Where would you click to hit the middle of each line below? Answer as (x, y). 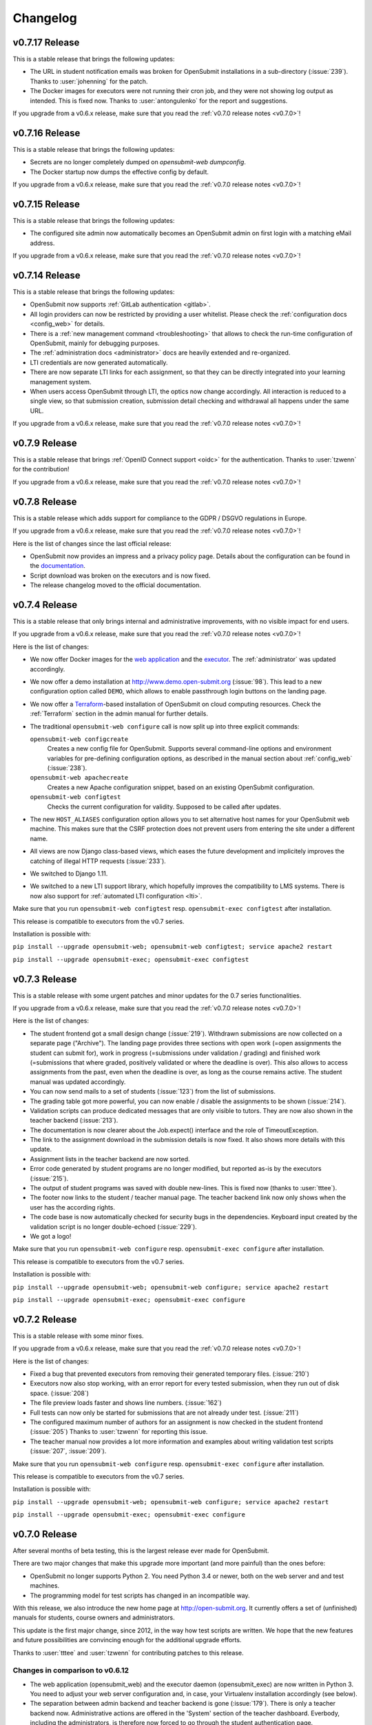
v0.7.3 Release (45, 979)
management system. (61, 382)
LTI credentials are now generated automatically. (99, 362)
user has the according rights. (73, 1207)
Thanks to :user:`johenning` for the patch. (89, 81)
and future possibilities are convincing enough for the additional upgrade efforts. (127, 1640)
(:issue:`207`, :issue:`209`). (68, 1451)
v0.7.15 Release (46, 204)
